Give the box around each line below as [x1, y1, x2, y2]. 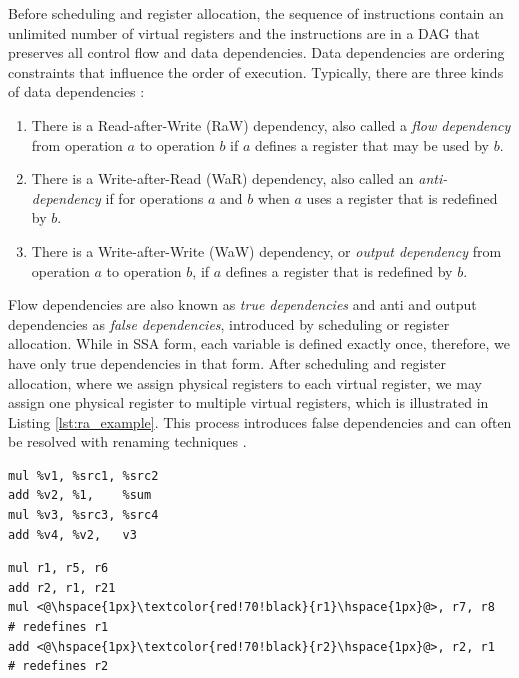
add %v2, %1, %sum [8, 488, 152, 503]
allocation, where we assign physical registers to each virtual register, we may [8, 372, 482, 393]
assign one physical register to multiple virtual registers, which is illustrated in [8, 392, 489, 413]
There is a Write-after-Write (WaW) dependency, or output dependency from [31, 240, 502, 261]
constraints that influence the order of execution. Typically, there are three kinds [8, 61, 504, 82]
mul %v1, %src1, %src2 [8, 468, 159, 483]
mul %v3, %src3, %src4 [8, 508, 159, 523]
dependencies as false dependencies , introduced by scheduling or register [8, 313, 450, 334]
